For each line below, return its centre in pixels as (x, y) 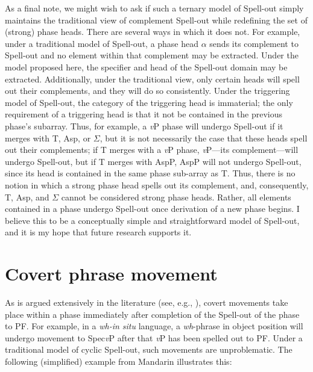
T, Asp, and (27, 197)
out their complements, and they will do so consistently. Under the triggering (147, 91)
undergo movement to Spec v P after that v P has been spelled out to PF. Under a (154, 337)
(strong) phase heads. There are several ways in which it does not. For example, (153, 32)
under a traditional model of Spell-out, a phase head (102, 43)
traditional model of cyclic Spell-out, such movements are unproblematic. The (149, 349)
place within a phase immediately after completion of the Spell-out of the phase (152, 314)
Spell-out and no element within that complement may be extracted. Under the (152, 55)
